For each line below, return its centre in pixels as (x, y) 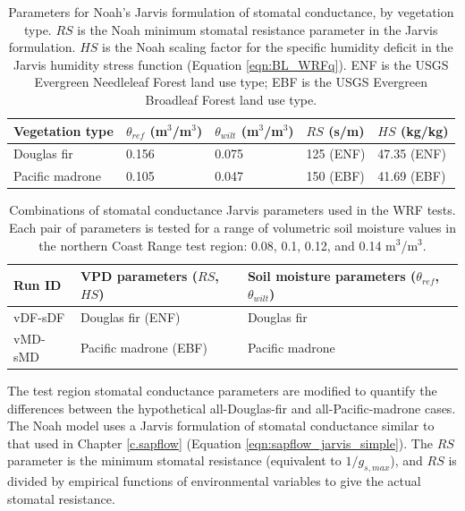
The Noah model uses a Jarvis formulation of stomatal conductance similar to (221, 426)
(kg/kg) (424, 130)
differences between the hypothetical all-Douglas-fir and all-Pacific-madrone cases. (232, 408)
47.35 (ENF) (412, 153)
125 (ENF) (336, 153)
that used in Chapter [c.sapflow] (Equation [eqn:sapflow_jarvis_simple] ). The (220, 443)
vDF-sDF (39, 316)
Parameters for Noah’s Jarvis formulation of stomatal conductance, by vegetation (231, 12)
